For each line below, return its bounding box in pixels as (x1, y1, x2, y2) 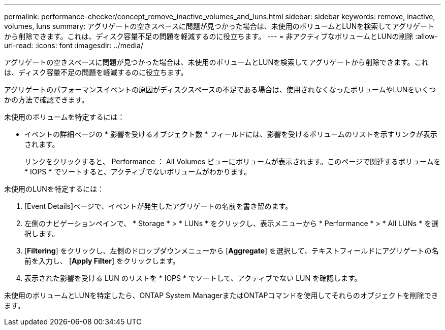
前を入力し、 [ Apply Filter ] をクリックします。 (24, 256, 180, 265)
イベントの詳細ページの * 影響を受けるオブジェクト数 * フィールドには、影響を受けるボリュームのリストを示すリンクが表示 (24, 130, 437, 138)
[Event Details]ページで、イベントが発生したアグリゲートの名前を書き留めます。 (24, 202, 293, 210)
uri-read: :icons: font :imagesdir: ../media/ (4, 41, 143, 50)
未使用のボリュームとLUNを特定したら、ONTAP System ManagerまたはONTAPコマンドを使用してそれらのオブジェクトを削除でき (4, 291, 438, 300)
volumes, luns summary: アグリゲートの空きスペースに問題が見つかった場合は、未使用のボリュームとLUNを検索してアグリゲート (4, 22, 435, 30)
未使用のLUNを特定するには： (4, 185, 104, 193)
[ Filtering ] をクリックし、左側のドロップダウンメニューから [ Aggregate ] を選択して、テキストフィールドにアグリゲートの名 (24, 246, 439, 255)
